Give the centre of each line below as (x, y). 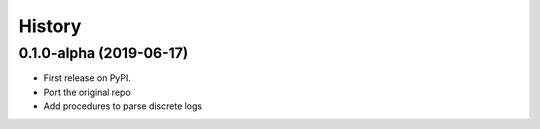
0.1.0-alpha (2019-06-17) (103, 53)
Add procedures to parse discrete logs (123, 106)
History (50, 26)
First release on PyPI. (87, 78)
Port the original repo (87, 92)
